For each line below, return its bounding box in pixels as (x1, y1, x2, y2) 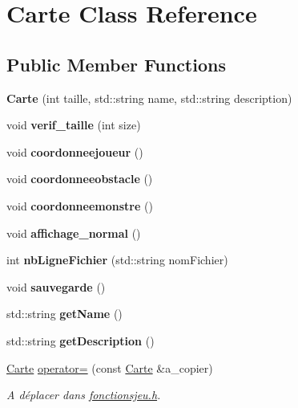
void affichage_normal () (6, 224, 141, 241)
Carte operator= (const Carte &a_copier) (6, 359, 213, 376)
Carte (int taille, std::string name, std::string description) (6, 89, 292, 106)
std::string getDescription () (6, 332, 155, 349)
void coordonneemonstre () (6, 197, 153, 214)
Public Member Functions (6, 51, 226, 76)
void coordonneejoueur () (6, 143, 143, 160)
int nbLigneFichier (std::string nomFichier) (6, 251, 228, 268)
